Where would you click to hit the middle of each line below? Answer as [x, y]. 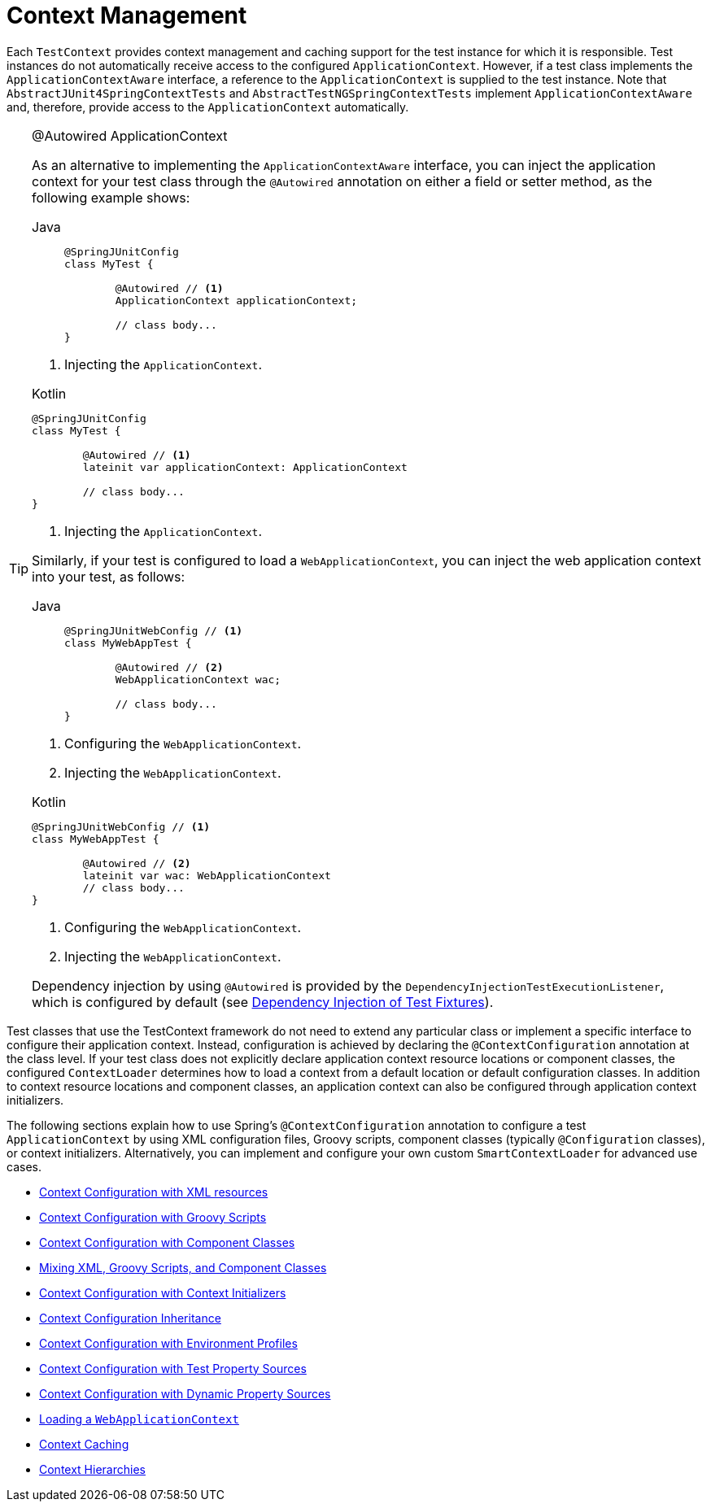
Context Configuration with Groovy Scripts [153, 1217]
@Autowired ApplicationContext [130, 135]
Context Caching [84, 1444]
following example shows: [111, 197]
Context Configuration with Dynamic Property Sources [185, 1393]
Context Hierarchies [92, 1469]
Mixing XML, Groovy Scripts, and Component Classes [183, 1267]
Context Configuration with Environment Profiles [168, 1343]
